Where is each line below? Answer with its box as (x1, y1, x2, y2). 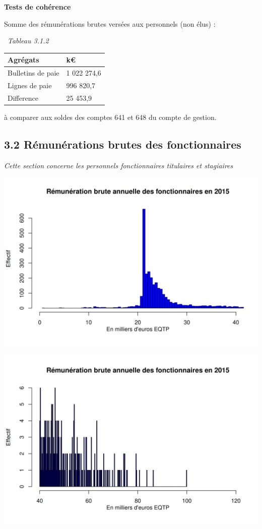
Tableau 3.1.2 (8, 35, 49, 46)
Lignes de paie (8, 80, 52, 90)
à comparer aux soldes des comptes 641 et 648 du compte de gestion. (4, 111, 217, 122)
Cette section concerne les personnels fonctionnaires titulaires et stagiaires (4, 160, 233, 170)
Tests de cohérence (4, 2, 71, 12)
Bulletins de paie (8, 68, 59, 78)
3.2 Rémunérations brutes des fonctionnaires (4, 136, 241, 152)
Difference (8, 92, 38, 103)
